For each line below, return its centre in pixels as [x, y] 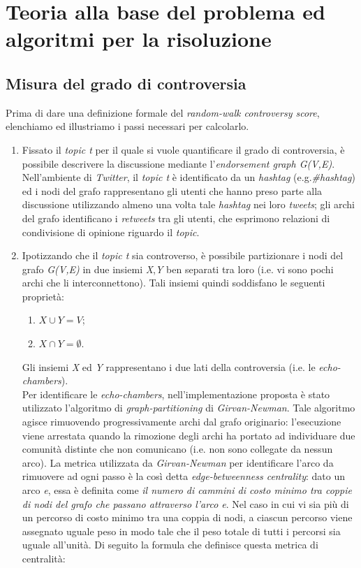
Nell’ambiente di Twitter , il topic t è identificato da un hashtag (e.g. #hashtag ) [189, 177]
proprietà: [43, 296]
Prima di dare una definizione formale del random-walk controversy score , [163, 112]
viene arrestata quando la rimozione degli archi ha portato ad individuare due [189, 435]
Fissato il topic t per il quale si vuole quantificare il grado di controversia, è [183, 149]
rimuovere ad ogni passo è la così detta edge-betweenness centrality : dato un [184, 476]
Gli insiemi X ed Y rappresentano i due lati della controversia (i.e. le [169, 366]
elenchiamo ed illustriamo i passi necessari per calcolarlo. [127, 126]
